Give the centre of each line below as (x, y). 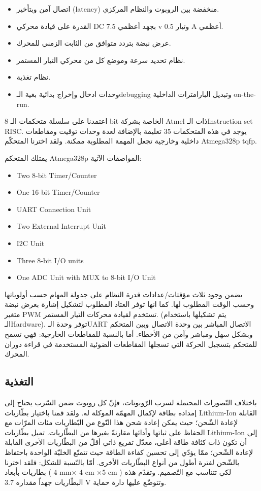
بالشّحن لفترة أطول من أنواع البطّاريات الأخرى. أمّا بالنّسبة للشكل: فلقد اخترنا (122, 462)
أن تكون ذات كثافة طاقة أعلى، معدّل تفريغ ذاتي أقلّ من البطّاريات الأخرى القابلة (126, 442)
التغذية (19, 381)
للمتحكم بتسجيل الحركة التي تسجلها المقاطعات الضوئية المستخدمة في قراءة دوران (131, 344)
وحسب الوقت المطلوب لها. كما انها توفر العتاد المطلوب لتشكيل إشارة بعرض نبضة (129, 304)
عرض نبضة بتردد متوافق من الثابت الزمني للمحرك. (94, 43)
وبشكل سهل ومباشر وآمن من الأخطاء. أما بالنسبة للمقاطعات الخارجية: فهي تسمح (129, 334)
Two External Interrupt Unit (61, 226)
